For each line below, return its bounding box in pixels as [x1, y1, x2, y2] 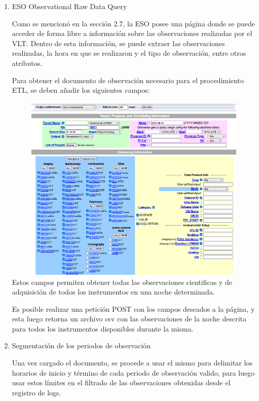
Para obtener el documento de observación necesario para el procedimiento [12, 75, 244, 85]
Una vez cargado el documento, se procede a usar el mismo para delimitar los [12, 357, 252, 368]
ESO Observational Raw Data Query [12, 1, 127, 11]
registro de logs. [12, 387, 61, 397]
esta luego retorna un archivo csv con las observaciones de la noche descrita [12, 313, 247, 324]
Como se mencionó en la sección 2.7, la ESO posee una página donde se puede [12, 18, 255, 28]
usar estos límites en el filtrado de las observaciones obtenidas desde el [12, 377, 231, 388]
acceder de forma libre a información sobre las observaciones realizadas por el [12, 28, 252, 39]
